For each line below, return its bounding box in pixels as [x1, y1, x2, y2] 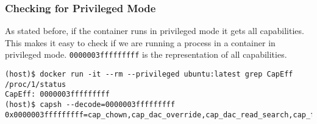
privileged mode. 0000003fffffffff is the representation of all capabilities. [5, 48, 287, 61]
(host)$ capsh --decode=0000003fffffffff [5, 100, 176, 109]
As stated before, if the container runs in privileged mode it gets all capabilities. [5, 24, 304, 37]
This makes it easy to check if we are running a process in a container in [5, 36, 276, 49]
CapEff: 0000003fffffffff [5, 90, 110, 99]
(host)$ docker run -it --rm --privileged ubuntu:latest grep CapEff [5, 70, 293, 79]
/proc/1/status [5, 80, 66, 89]
